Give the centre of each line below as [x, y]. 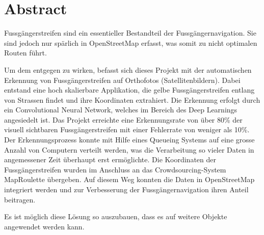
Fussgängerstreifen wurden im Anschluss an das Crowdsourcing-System [115, 169]
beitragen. [20, 199]
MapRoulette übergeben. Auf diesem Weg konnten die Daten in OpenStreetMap [129, 179]
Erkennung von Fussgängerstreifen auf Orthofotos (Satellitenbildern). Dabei [122, 80]
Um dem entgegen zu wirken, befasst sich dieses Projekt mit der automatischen [128, 69]
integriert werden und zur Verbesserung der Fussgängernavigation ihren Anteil [126, 189]
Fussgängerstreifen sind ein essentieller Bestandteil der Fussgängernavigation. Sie [130, 33]
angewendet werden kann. [44, 226]
